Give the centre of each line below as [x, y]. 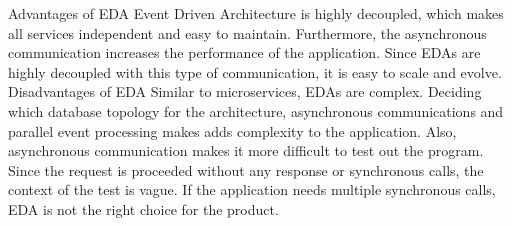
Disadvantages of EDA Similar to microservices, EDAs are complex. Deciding [245, 91]
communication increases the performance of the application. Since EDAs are [244, 52]
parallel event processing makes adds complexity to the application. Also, [232, 130]
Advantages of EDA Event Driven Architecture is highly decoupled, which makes [256, 13]
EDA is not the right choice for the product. [143, 208]
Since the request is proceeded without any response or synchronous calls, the [246, 169]
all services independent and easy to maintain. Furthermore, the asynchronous [247, 32]
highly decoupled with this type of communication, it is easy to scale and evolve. [255, 71]
